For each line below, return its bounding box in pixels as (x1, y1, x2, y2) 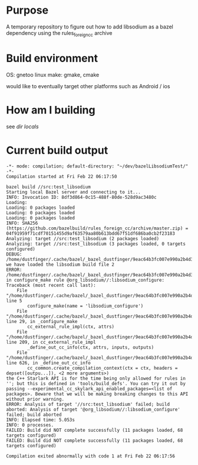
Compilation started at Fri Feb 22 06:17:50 (6, 173, 117, 179)
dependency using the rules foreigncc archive (6, 29, 113, 38)
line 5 (6, 298, 22, 303)
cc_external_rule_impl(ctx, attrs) (27, 324, 115, 330)
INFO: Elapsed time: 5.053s (6, 416, 75, 423)
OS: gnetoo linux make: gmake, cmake (6, 71, 100, 78)
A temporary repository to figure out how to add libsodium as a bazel (6, 23, 174, 30)
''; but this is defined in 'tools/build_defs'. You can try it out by (6, 380, 186, 386)
